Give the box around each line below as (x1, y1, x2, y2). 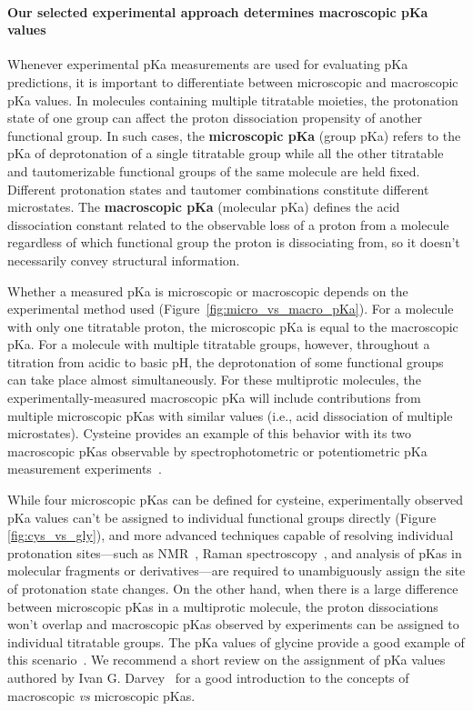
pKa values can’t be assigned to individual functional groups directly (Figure (7, 507, 437, 526)
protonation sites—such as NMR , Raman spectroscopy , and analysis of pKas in (7, 543, 462, 562)
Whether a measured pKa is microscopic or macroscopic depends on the (7, 281, 408, 300)
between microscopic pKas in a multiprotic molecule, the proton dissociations (7, 596, 438, 616)
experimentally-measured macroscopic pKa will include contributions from (7, 388, 421, 407)
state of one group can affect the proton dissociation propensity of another (7, 108, 422, 127)
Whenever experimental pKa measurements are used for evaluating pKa (7, 55, 408, 74)
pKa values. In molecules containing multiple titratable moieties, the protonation (7, 90, 458, 109)
